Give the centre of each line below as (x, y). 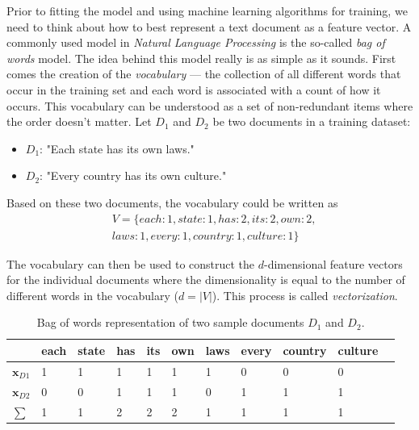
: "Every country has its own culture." (133, 175)
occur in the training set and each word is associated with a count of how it (194, 89)
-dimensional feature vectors (333, 263)
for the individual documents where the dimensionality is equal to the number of (206, 280)
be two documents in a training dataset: (312, 121)
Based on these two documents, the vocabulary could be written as (172, 202)
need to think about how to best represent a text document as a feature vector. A (209, 26)
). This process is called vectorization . (305, 295)
